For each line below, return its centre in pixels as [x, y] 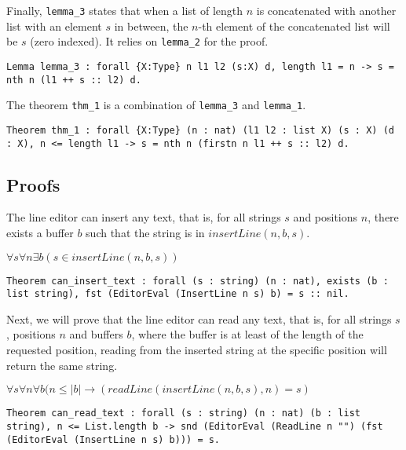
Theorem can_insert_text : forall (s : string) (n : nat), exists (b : [198, 281]
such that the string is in [145, 232]
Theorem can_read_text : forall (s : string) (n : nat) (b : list [184, 413]
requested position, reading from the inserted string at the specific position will [197, 350]
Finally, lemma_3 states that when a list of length [125, 10]
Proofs [33, 184]
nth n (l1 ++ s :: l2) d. [74, 80]
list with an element [54, 26]
